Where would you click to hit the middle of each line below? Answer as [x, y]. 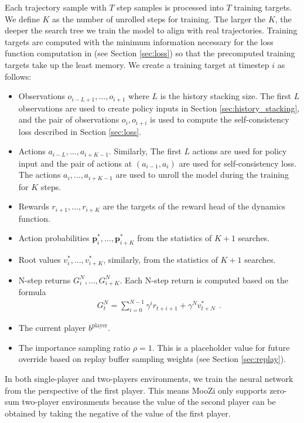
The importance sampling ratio [74, 347]
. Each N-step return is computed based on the [204, 280]
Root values [40, 260]
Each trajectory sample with [56, 7]
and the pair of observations [69, 119]
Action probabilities [54, 238]
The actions [40, 175]
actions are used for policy [240, 151]
